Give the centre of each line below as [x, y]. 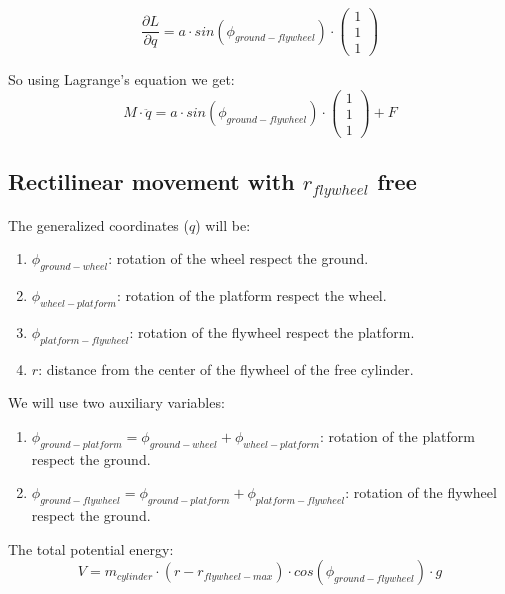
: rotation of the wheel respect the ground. [238, 258]
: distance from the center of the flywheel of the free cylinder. [226, 368]
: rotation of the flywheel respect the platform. [272, 332]
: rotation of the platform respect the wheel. [251, 295]
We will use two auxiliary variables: [116, 402]
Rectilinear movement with [151, 181]
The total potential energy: [91, 548]
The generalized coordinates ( [98, 224]
